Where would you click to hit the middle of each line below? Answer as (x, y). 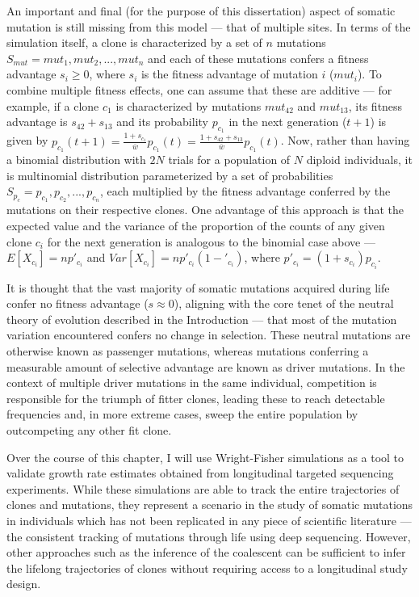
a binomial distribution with (76, 159)
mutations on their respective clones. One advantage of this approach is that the (205, 210)
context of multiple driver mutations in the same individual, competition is (192, 383)
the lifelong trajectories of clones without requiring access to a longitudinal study (207, 568)
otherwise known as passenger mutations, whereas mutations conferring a (188, 350)
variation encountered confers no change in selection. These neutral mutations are (209, 335)
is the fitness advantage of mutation (229, 74)
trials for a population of (229, 159)
